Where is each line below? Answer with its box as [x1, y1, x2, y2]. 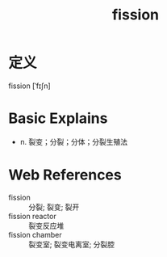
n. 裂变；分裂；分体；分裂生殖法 [19, 137, 128, 146]
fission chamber [8, 230, 62, 239]
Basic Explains [8, 109, 108, 128]
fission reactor [8, 211, 56, 221]
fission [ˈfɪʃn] [8, 81, 51, 91]
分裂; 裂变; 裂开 [28, 202, 80, 212]
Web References [8, 166, 123, 184]
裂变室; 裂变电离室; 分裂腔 [28, 239, 115, 249]
